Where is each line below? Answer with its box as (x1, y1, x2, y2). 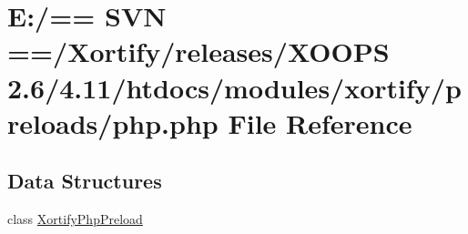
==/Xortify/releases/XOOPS (7, 33, 390, 70)
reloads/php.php (7, 104, 219, 141)
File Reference (228, 104, 412, 141)
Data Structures (7, 167, 162, 195)
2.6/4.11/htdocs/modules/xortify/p (7, 68, 462, 106)
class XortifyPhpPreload (7, 209, 143, 229)
